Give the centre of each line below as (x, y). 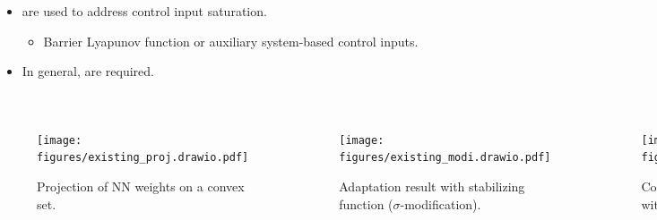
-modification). (441, 203)
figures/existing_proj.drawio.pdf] (143, 158)
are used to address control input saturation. (144, 11)
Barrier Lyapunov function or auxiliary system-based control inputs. (231, 41)
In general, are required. (88, 71)
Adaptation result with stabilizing (432, 186)
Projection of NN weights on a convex (141, 186)
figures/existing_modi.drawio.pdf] (445, 158)
